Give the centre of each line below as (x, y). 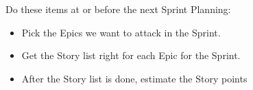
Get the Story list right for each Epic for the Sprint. (131, 55)
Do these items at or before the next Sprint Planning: (118, 9)
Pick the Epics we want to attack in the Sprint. (121, 32)
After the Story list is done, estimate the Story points (134, 78)
